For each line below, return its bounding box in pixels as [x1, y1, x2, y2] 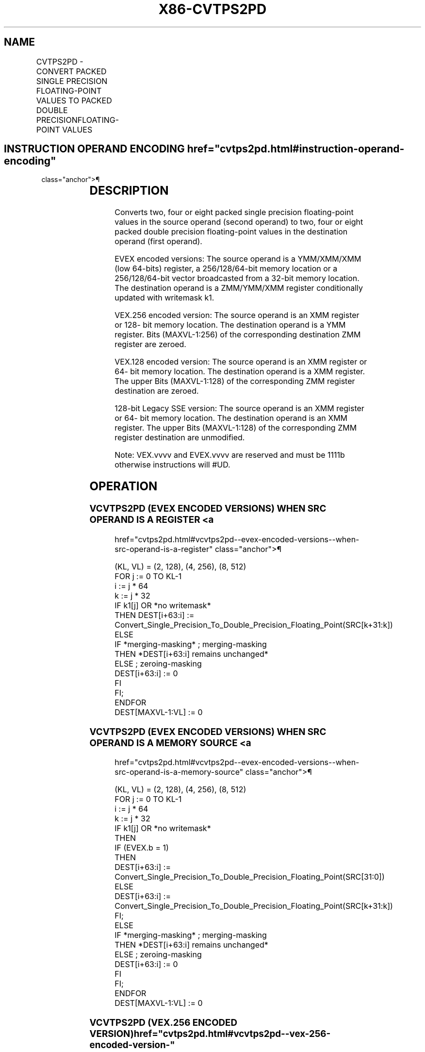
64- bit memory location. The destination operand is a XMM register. [114, 367, 365, 377]
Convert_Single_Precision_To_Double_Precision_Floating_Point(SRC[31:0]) [114, 872, 385, 882]
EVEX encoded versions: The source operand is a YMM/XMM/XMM [114, 254, 361, 264]
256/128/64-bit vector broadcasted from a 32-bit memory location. [114, 273, 360, 284]
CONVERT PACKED [36, 66, 107, 76]
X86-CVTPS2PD [158, 1, 267, 17]
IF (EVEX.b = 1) [114, 843, 169, 853]
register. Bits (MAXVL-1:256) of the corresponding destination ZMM [114, 330, 361, 340]
